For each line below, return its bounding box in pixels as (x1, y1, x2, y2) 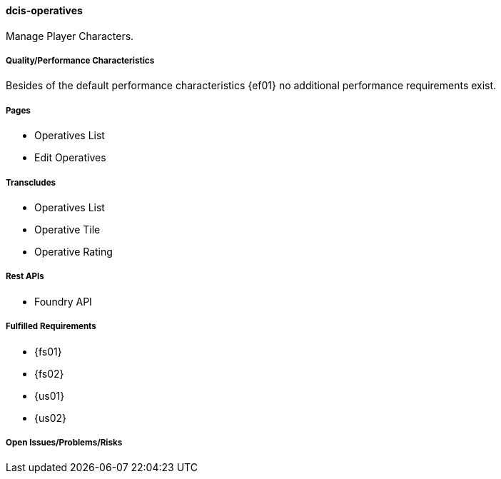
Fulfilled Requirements (6, 321, 96, 332)
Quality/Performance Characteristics (6, 56, 155, 66)
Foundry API (34, 295, 92, 308)
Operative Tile (34, 223, 101, 236)
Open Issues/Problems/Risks (6, 437, 123, 448)
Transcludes (6, 177, 56, 188)
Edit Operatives (34, 151, 106, 164)
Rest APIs (6, 271, 44, 282)
